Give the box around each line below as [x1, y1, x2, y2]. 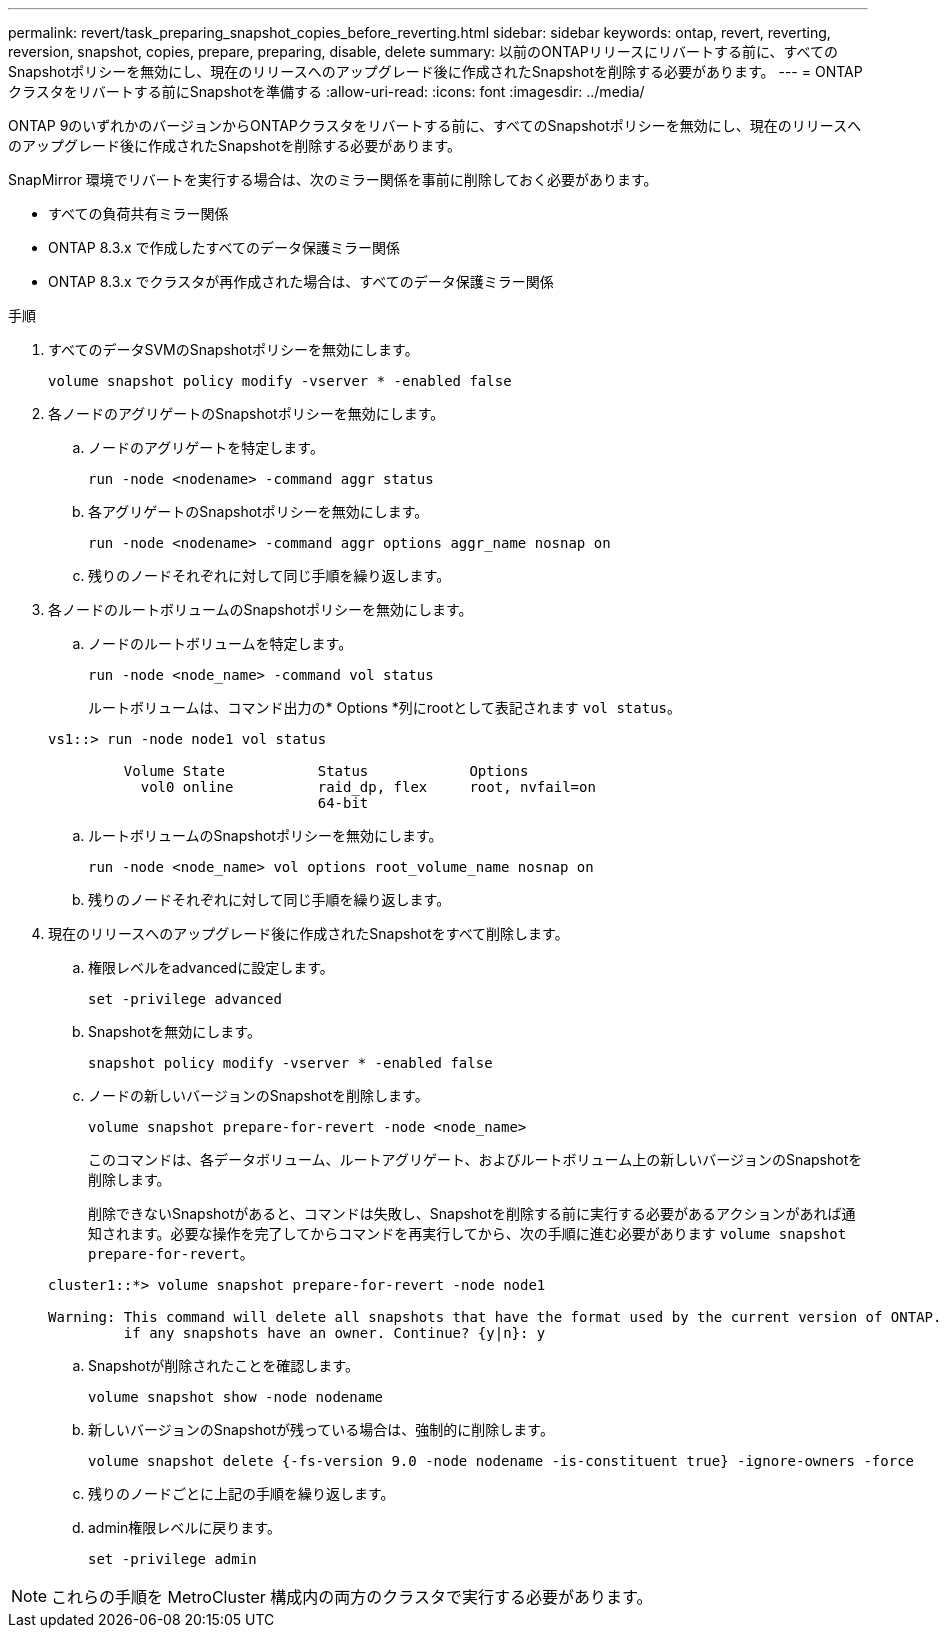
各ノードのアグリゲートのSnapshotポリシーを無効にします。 [48, 405, 445, 422]
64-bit [317, 795, 369, 811]
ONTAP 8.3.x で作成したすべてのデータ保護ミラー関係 [48, 239, 401, 256]
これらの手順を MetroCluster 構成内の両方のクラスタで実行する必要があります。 [51, 1587, 653, 1607]
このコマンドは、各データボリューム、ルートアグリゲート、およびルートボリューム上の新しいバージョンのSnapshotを [88, 1151, 863, 1168]
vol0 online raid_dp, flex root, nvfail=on [140, 779, 596, 795]
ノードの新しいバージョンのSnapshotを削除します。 [88, 1087, 429, 1104]
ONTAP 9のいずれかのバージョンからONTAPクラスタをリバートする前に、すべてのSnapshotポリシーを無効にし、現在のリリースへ [8, 117, 862, 134]
